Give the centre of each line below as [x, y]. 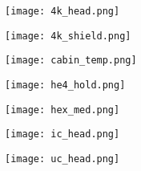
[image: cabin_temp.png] [71, 61]
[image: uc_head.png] [62, 159]
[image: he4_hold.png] [65, 85]
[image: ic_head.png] [62, 134]
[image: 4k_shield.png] [68, 36]
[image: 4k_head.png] [62, 11]
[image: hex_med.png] [62, 110]
